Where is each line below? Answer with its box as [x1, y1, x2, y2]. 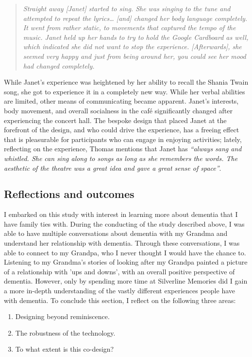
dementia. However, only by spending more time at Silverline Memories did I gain [4, 276, 248, 286]
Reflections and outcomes [4, 186, 134, 201]
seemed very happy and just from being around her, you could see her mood [23, 51, 246, 61]
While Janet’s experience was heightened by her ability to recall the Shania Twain [4, 77, 249, 87]
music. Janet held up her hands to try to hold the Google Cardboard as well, [23, 32, 249, 42]
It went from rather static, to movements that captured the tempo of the [23, 22, 236, 33]
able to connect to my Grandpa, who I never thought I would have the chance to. [4, 247, 246, 257]
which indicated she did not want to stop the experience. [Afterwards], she [23, 41, 242, 52]
